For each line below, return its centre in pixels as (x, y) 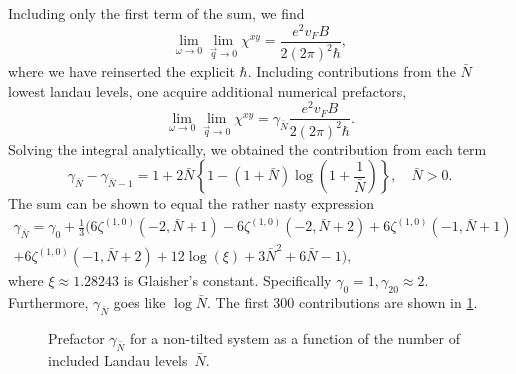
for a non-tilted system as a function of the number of (295, 337)
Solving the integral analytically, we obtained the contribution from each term (247, 148)
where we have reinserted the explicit (121, 71)
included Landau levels (118, 359)
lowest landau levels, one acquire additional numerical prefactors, (207, 90)
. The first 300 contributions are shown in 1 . (342, 301)
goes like (139, 301)
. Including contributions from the (351, 71)
